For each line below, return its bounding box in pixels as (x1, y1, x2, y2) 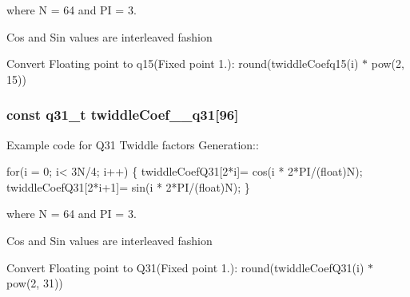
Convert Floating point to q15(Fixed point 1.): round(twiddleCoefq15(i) (6, 55, 359, 72)
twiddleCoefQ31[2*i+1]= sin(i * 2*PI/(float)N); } (6, 178, 250, 195)
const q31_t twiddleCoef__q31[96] (6, 105, 239, 125)
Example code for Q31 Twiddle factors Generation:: (6, 136, 259, 152)
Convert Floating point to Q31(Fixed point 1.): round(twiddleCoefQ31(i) (6, 259, 364, 275)
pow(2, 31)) (6, 275, 63, 291)
